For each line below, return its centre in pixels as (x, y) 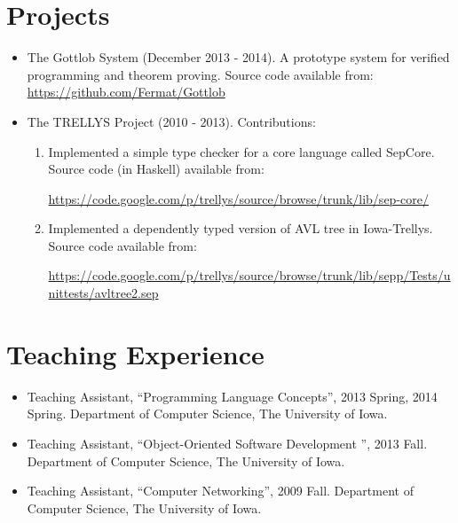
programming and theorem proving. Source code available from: (200, 74)
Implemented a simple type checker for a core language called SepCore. (241, 151)
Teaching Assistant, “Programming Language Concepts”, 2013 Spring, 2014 (232, 396)
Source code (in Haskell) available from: (156, 169)
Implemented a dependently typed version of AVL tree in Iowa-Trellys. (241, 228)
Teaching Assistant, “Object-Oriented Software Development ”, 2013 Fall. (227, 443)
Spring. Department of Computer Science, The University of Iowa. (207, 414)
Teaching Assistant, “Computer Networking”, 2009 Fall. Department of (220, 491)
